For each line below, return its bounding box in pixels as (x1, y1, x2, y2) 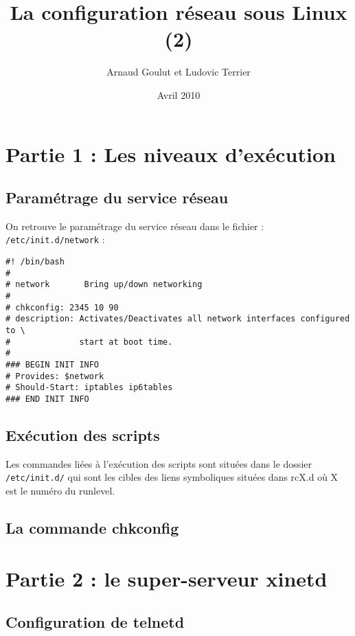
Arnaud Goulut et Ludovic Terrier (106, 65, 251, 79)
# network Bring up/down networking (5, 280, 203, 290)
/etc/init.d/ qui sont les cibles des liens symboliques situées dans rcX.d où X (5, 470, 339, 484)
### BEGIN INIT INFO (5, 360, 100, 370)
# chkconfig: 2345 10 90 (5, 302, 119, 313)
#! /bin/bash (5, 257, 65, 267)
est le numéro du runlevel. (5, 484, 115, 498)
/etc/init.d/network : (5, 232, 105, 247)
